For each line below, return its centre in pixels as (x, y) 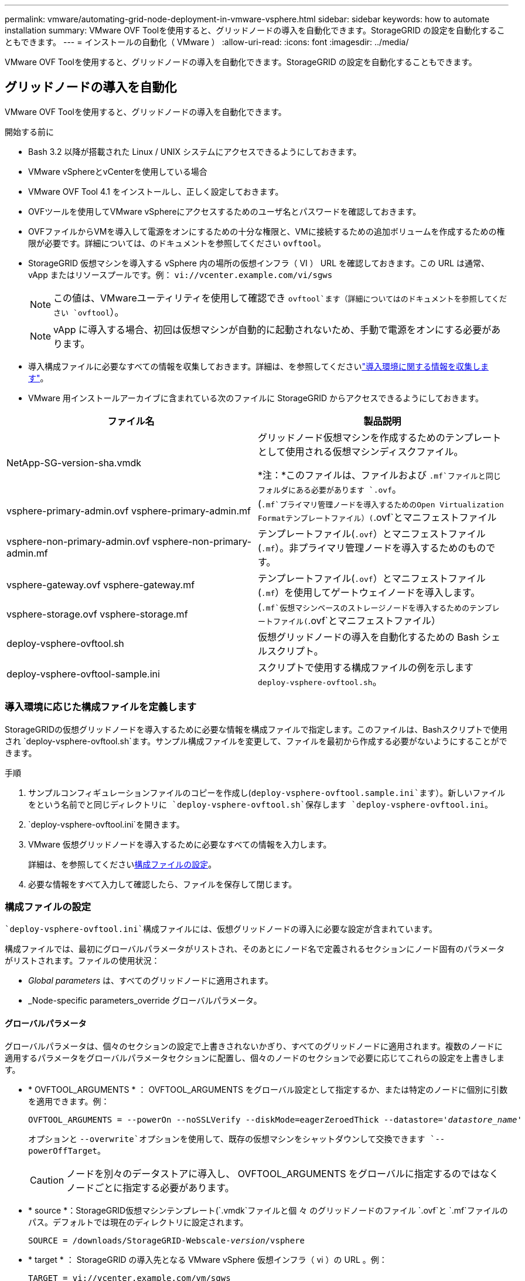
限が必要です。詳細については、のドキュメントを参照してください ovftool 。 (177, 243)
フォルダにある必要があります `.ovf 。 (330, 489)
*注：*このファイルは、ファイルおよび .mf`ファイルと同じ (379, 475)
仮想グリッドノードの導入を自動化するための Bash (369, 637)
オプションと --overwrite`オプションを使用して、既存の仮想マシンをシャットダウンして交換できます (227, 1138)
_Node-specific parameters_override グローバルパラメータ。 (145, 1001)
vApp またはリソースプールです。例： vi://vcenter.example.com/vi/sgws (180, 274)
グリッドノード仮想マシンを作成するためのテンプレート (380, 437)
